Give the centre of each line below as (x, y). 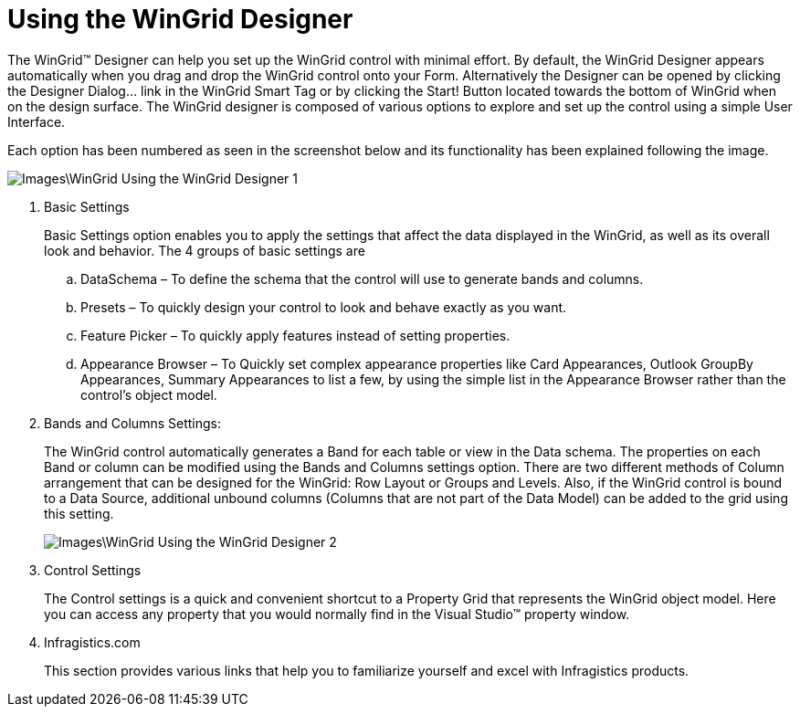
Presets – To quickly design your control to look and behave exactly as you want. (324, 307)
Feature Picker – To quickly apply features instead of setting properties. (295, 335)
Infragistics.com (92, 642)
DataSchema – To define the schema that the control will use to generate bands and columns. (362, 278)
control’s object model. (149, 394)
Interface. (37, 121)
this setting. (79, 513)
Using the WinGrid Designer (180, 19)
